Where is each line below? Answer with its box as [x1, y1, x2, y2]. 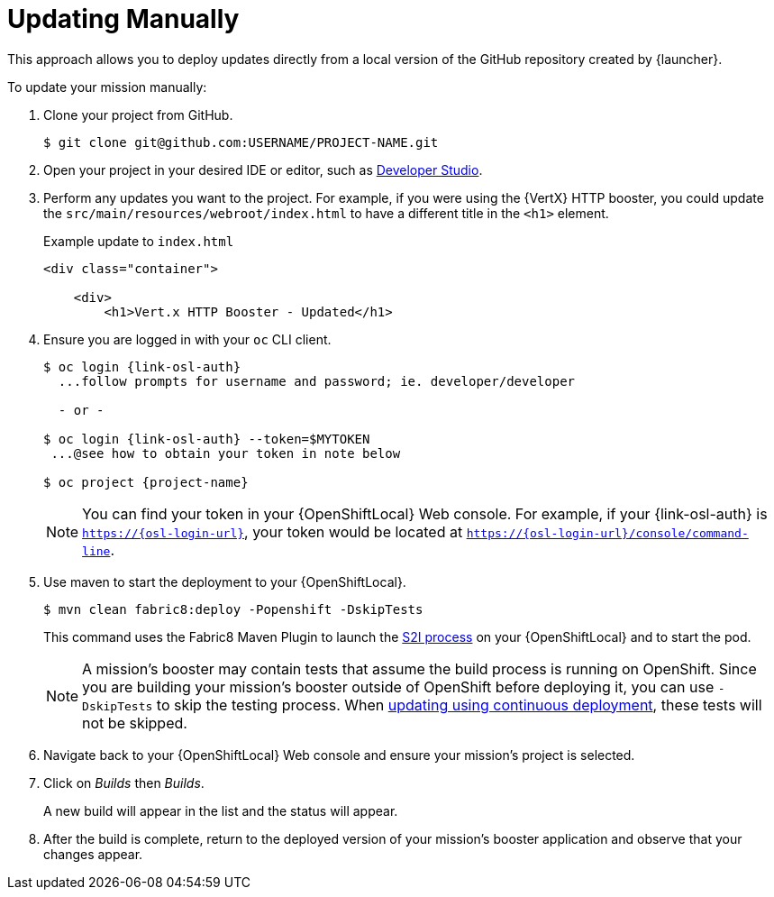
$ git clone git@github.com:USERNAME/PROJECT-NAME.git [43, 134, 439, 150]
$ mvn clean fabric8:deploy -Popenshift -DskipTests [43, 601, 423, 617]
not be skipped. [82, 713, 187, 732]
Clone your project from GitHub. [43, 106, 233, 123]
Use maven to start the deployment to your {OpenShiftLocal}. [43, 573, 406, 590]
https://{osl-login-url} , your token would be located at [82, 522, 463, 541]
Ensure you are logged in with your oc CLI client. [43, 331, 332, 347]
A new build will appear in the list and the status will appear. [43, 802, 398, 819]
